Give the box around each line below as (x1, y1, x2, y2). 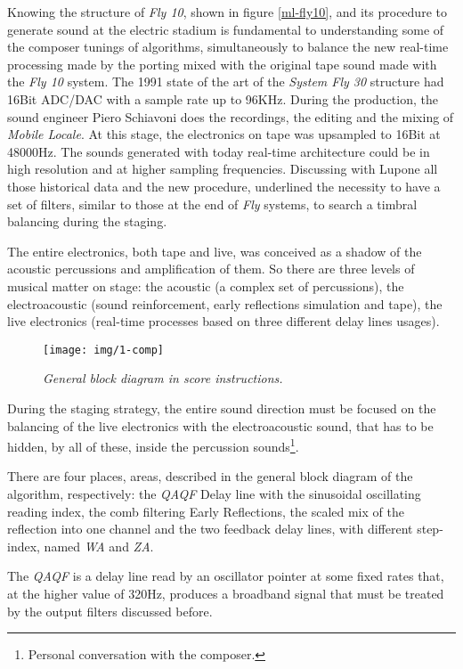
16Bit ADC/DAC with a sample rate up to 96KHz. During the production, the (7, 89, 438, 108)
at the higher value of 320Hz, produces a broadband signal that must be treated (7, 583, 444, 602)
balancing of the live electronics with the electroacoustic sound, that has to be (7, 416, 434, 435)
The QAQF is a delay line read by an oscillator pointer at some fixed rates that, (7, 567, 444, 585)
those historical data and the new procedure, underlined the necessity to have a (7, 176, 441, 195)
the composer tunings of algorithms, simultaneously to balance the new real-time (7, 37, 449, 56)
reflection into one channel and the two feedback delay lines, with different (7, 519, 413, 538)
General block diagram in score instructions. (43, 369, 283, 388)
